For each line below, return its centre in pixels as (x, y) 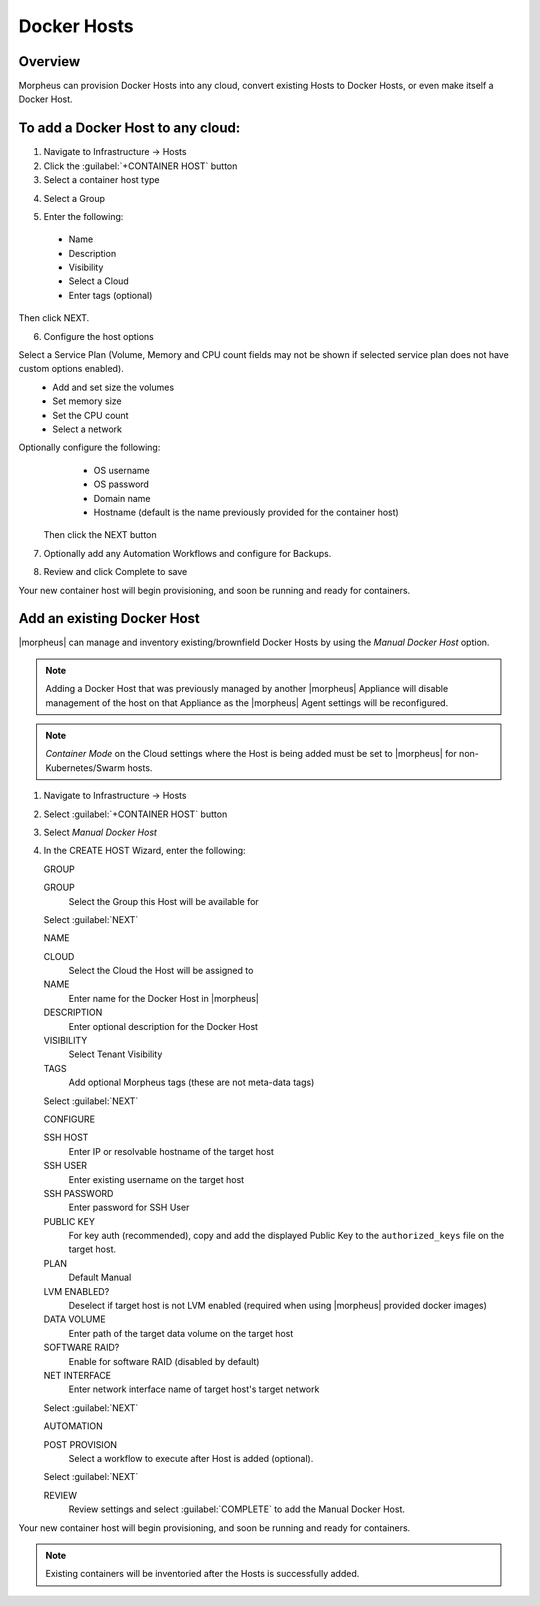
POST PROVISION (80, 1444)
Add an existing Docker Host (109, 618)
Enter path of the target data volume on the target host (181, 1333)
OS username (121, 470)
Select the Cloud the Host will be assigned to (161, 971)
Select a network (87, 429)
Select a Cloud (98, 281)
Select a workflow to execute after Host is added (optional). (191, 1458)
